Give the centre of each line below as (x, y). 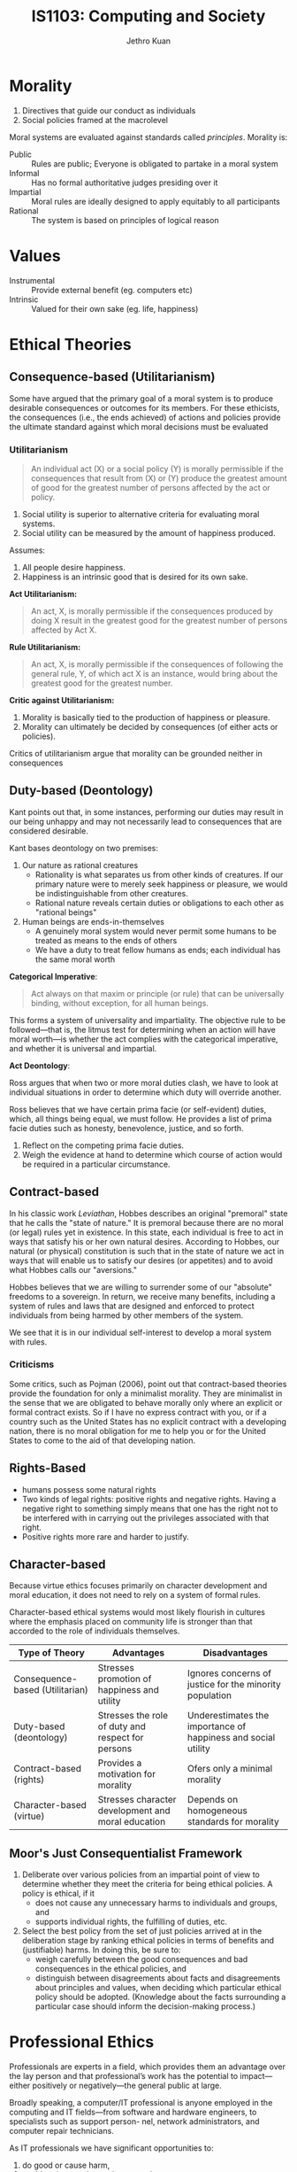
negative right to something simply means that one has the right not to (150, 1509)
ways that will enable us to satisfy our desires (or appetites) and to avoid (141, 1261)
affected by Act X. (64, 630)
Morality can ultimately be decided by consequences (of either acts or (150, 726)
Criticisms (32, 1364)
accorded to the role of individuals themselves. (95, 1631)
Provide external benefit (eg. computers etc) (112, 290)
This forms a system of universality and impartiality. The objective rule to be (147, 1020)
